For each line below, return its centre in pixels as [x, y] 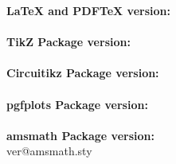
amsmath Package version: [80, 135]
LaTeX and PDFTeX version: [88, 10]
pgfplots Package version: [77, 104]
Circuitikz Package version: [83, 73]
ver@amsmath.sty [49, 151]
